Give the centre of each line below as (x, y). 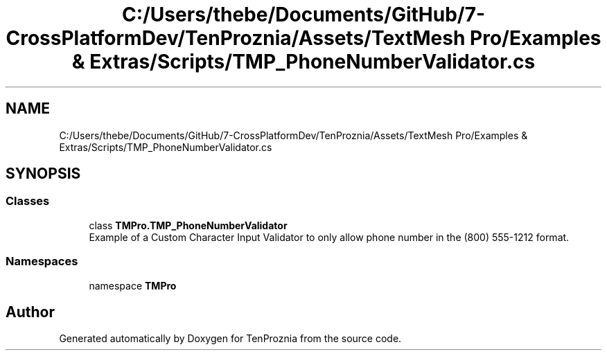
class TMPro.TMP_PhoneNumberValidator (188, 225)
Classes (28, 201)
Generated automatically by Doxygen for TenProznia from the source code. (230, 339)
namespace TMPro (133, 285)
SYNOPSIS (43, 174)
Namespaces (42, 261)
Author (30, 312)
